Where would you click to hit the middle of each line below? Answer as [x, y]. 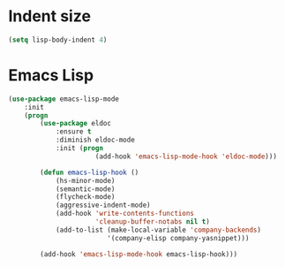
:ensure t [73, 132]
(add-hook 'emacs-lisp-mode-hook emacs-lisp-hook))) [139, 254]
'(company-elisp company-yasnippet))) [178, 238]
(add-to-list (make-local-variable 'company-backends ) [158, 230]
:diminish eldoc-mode [95, 140]
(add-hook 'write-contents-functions [125, 214]
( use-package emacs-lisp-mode [64, 99]
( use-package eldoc [76, 124]
